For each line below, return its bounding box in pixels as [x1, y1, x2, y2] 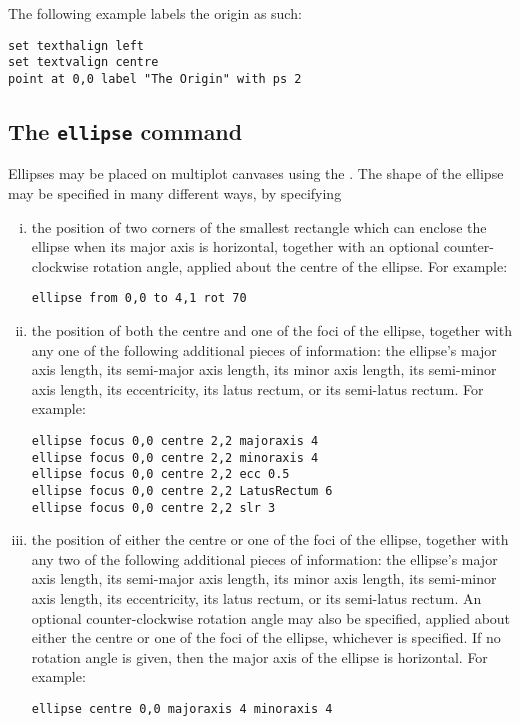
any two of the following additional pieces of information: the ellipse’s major [31, 548, 498, 569]
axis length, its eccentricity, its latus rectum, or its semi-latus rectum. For [31, 378, 484, 399]
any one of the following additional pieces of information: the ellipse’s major [31, 339, 497, 360]
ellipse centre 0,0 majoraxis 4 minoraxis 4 [31, 701, 333, 716]
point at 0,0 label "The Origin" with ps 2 [8, 71, 302, 86]
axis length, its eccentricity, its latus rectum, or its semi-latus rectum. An [31, 588, 482, 608]
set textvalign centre [8, 55, 159, 70]
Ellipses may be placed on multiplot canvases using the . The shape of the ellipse [8, 163, 504, 184]
